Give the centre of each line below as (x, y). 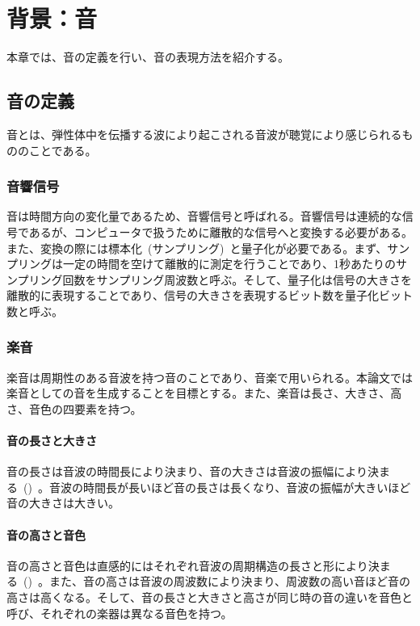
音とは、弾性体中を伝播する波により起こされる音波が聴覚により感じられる (204, 134)
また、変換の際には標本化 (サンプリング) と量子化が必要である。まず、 (197, 248)
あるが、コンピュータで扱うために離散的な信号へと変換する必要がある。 (220, 231)
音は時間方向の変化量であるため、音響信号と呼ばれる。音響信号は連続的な (204, 216)
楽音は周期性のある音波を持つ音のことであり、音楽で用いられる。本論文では (210, 377)
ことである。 (63, 150)
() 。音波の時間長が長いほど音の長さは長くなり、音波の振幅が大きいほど (217, 487)
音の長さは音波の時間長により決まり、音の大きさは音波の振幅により (187, 471)
